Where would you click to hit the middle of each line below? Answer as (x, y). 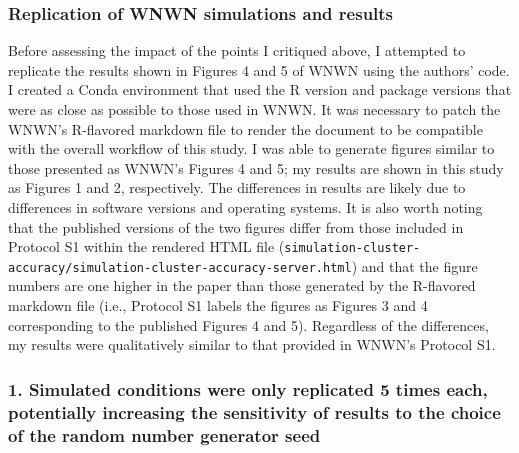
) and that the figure (414, 265)
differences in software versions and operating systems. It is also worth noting (245, 206)
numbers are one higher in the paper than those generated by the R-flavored (242, 285)
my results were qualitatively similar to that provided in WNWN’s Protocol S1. (252, 344)
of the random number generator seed (164, 434)
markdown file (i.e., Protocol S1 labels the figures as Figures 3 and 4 (218, 305)
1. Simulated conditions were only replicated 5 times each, (248, 388)
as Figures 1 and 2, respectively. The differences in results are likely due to (237, 187)
